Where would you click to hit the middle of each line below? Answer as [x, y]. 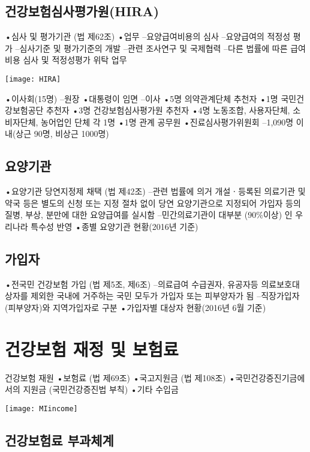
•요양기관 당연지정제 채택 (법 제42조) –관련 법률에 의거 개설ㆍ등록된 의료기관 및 [155, 191]
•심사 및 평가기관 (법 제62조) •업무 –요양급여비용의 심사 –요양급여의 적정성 [148, 36]
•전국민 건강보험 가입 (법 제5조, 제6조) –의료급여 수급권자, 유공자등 [132, 284]
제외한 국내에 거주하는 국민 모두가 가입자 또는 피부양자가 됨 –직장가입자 [165, 296]
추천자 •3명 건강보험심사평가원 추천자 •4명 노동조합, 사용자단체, [168, 110]
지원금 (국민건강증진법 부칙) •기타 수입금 [101, 389]
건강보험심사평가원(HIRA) [82, 11]
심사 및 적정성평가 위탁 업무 [75, 60]
